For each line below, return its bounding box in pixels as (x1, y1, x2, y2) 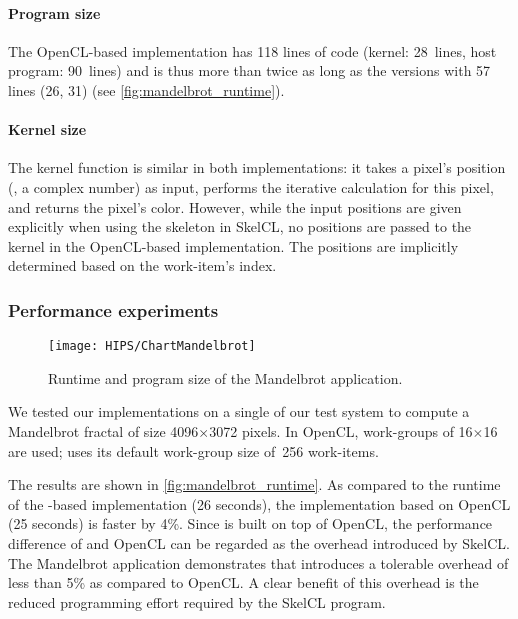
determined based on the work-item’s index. (8, 255, 277, 276)
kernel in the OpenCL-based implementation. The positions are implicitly (8, 235, 459, 256)
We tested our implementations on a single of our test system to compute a (8, 401, 470, 422)
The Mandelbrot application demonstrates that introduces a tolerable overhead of (8, 552, 509, 573)
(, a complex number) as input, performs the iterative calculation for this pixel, (8, 176, 494, 197)
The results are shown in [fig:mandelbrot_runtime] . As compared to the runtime (8, 474, 501, 495)
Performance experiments (8, 297, 219, 322)
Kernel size (8, 119, 87, 140)
